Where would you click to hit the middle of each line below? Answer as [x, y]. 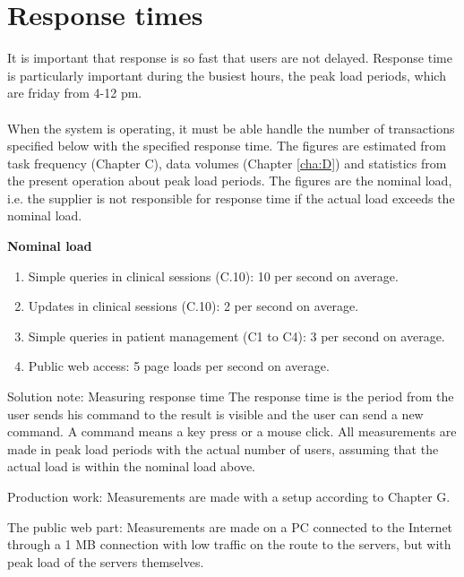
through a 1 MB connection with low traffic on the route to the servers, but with [229, 544]
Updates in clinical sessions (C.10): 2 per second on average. [193, 306]
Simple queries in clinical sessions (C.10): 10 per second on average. [213, 276]
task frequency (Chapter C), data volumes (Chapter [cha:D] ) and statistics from [227, 163]
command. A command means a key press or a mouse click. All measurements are [232, 431]
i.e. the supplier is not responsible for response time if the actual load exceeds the [231, 198]
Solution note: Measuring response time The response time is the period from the [231, 396]
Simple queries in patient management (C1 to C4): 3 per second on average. [236, 336]
